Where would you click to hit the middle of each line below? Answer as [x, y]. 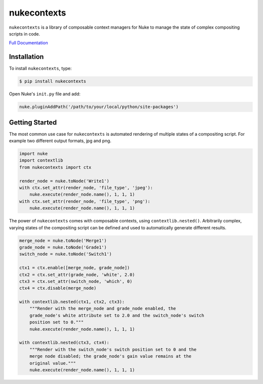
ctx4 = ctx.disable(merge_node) [58, 288]
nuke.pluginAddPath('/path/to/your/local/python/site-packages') [99, 107]
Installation [26, 57]
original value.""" [53, 363]
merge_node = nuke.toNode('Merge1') [63, 240]
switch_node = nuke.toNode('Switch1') [66, 254]
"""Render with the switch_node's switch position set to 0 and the [113, 349]
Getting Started [33, 122]
